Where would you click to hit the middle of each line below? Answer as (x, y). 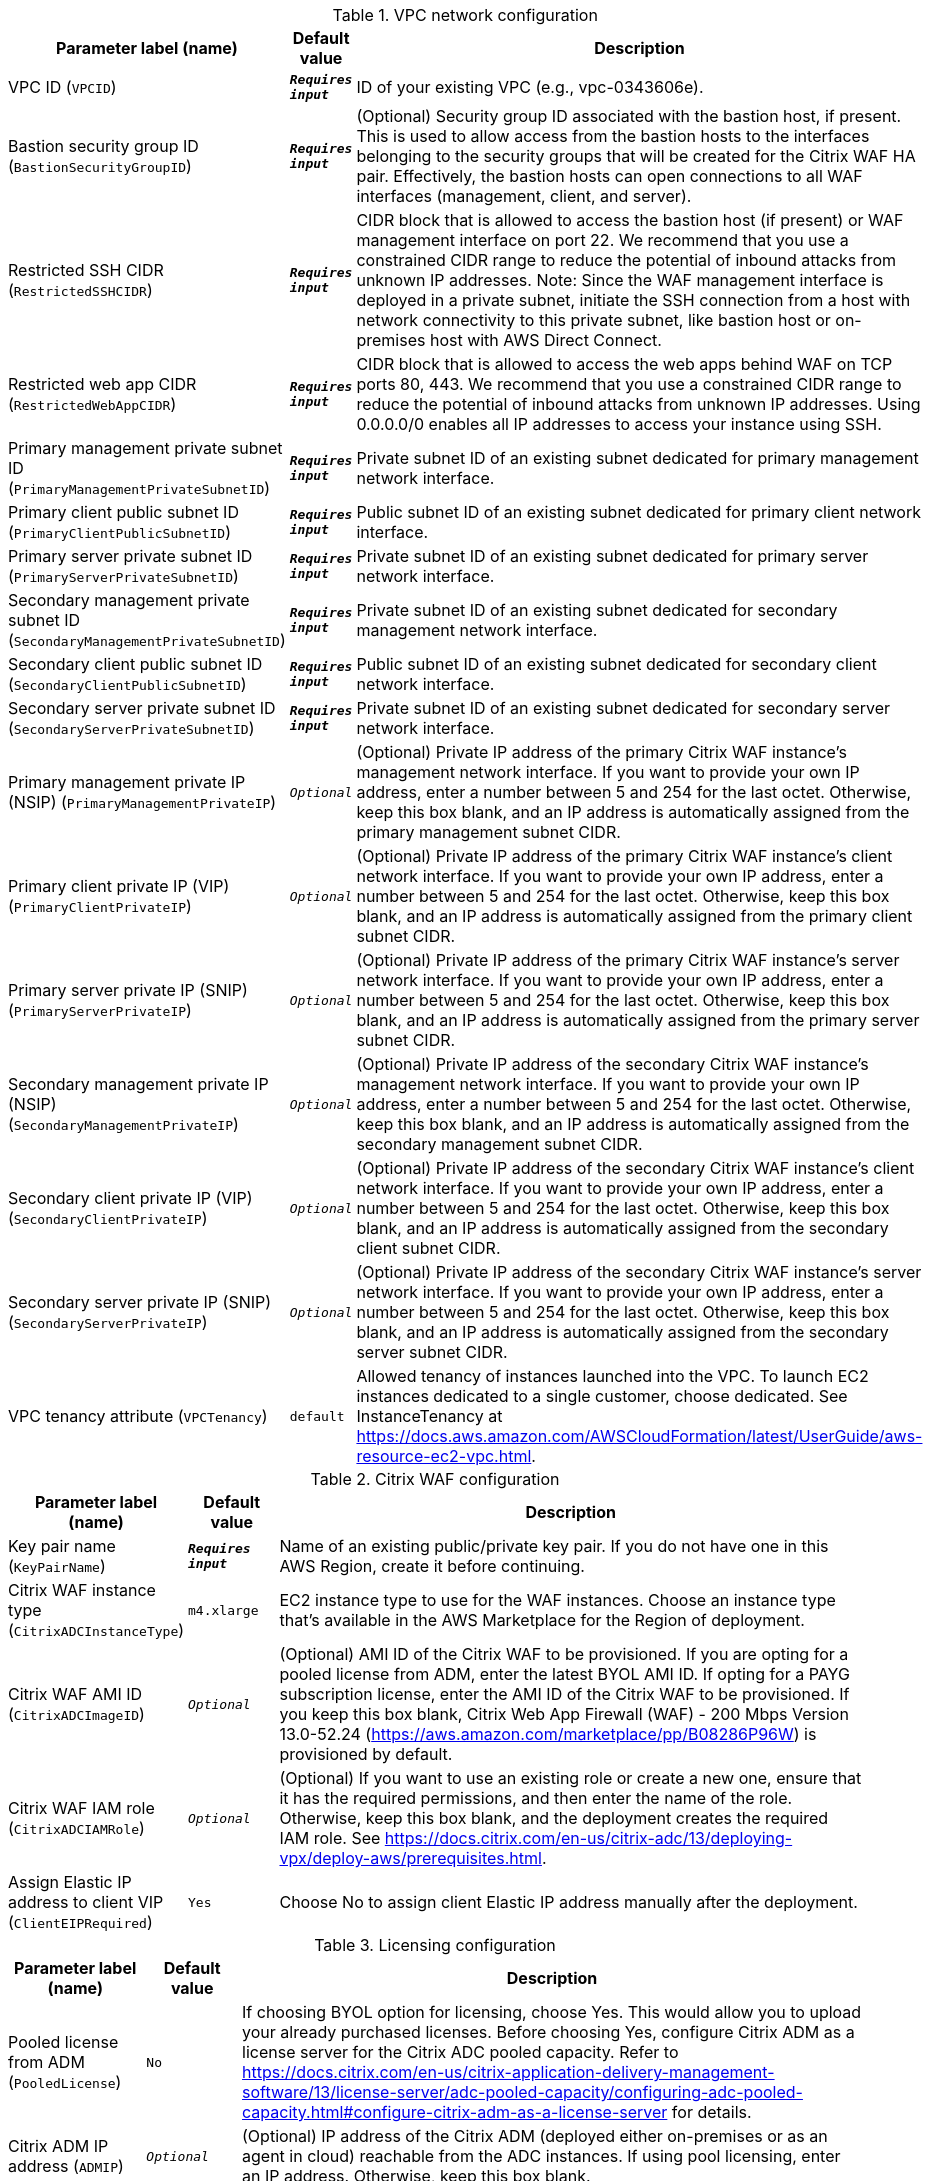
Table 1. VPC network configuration (465, 15)
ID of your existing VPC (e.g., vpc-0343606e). (530, 87)
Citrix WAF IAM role (81, 1808)
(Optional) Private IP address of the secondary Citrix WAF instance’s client (635, 1168)
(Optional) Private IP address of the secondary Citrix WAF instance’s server (639, 1272)
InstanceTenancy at (429, 1416)
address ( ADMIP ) (66, 2166)
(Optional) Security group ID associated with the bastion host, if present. (629, 116)
